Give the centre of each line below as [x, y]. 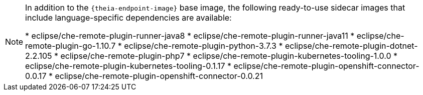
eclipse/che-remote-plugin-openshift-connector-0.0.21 [159, 76]
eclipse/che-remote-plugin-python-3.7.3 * [203, 46]
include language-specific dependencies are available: [128, 18]
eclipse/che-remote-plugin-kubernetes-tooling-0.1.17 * [128, 66]
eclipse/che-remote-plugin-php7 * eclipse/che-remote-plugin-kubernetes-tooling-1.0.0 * [229, 56]
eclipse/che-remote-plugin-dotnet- [351, 46]
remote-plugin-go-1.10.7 [70, 46]
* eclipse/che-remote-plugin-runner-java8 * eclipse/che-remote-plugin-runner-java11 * [190, 36]
